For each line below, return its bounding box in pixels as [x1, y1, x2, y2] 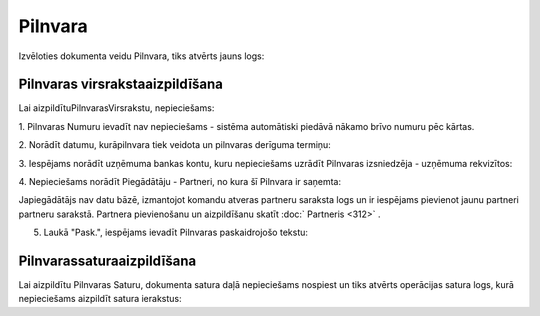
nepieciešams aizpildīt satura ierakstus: [18, 293, 182, 305]
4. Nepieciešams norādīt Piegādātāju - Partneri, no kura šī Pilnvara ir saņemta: [18, 176, 342, 188]
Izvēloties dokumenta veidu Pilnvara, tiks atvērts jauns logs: [18, 50, 265, 62]
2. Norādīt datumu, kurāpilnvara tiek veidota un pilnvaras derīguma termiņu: [18, 139, 332, 151]
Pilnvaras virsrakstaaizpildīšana [18, 76, 224, 93]
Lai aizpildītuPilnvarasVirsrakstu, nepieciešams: [18, 102, 215, 114]
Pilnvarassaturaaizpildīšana [18, 253, 197, 269]
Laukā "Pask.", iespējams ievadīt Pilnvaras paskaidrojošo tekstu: [43, 226, 309, 239]
